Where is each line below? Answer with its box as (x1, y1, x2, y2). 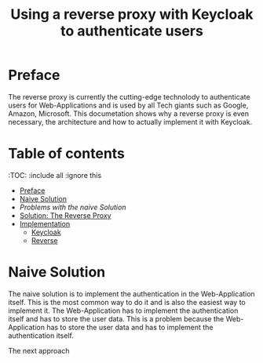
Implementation (19, 219, 71, 228)
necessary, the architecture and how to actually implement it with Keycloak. (8, 117, 253, 126)
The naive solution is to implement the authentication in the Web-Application (8, 289, 255, 299)
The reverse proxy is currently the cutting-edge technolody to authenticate (8, 92, 250, 101)
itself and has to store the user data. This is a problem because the (8, 314, 225, 323)
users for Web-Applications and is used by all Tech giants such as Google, (8, 100, 249, 110)
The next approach (8, 346, 70, 355)
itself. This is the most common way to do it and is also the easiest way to (8, 297, 246, 307)
